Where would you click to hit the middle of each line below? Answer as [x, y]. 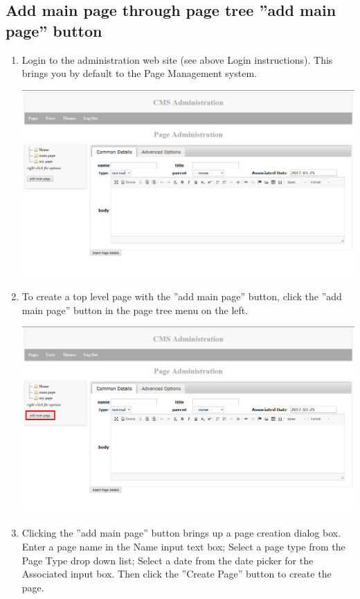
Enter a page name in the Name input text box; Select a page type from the [183, 547]
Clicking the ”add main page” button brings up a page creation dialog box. [181, 533]
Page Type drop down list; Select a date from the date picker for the [168, 560]
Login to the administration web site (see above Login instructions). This [177, 59]
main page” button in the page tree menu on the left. [135, 310]
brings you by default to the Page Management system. [139, 73]
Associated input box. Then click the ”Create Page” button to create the [177, 574]
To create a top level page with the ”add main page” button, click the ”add [182, 296]
